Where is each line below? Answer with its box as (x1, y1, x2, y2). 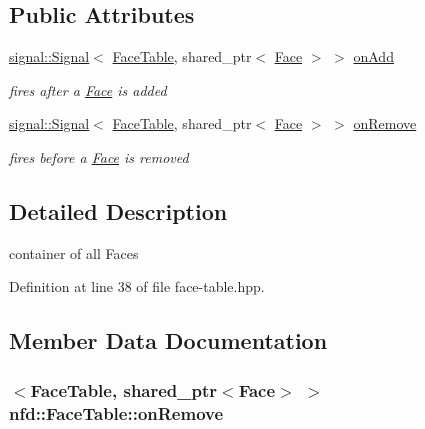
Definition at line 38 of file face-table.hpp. (9, 276, 265, 297)
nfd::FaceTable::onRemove (9, 400, 224, 425)
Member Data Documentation (9, 325, 328, 356)
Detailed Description (9, 195, 228, 226)
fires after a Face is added (9, 79, 167, 100)
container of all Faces (9, 242, 139, 263)
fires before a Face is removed (9, 146, 189, 167)
